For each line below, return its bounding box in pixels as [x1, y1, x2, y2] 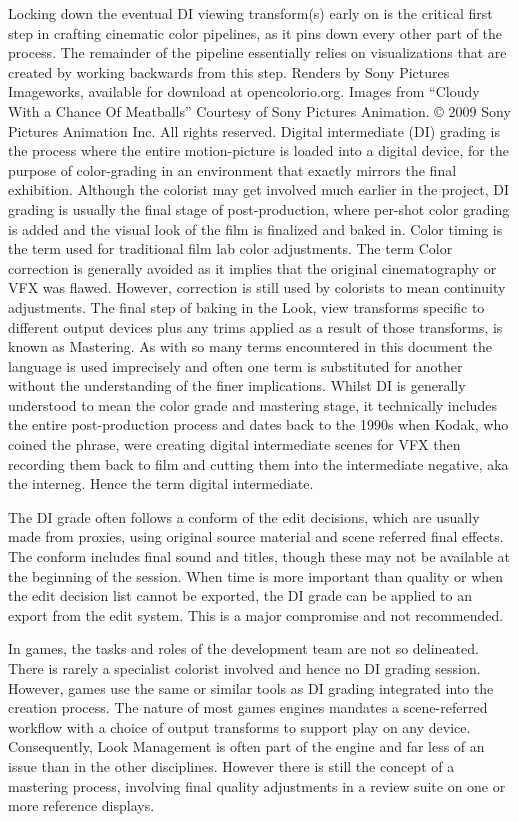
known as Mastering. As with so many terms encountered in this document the [8, 336, 492, 357]
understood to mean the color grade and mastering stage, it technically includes [8, 394, 497, 415]
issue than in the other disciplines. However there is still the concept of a [8, 755, 455, 776]
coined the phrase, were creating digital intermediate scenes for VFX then [8, 434, 461, 455]
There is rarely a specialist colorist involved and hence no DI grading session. [8, 658, 481, 678]
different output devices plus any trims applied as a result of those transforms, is [8, 316, 503, 337]
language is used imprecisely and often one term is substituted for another [8, 355, 463, 376]
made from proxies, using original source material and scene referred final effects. [8, 526, 504, 547]
